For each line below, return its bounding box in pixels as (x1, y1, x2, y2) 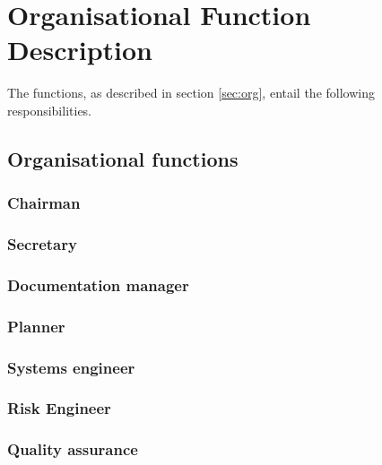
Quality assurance (7, 438, 138, 461)
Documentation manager (7, 273, 189, 296)
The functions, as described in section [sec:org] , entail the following (7, 83, 375, 102)
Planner (7, 314, 65, 337)
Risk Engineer (7, 397, 111, 419)
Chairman (7, 192, 81, 214)
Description (7, 31, 153, 68)
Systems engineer (7, 356, 135, 378)
